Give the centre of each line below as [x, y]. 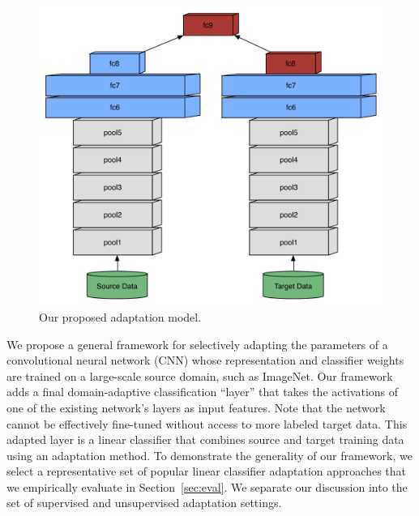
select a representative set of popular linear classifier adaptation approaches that [207, 471]
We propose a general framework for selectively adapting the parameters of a [197, 344]
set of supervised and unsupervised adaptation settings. [144, 503]
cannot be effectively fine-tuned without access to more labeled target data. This [207, 423]
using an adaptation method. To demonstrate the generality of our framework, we [209, 455]
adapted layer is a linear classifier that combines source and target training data [205, 439]
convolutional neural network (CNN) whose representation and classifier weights [205, 360]
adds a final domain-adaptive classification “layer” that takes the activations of [203, 392]
